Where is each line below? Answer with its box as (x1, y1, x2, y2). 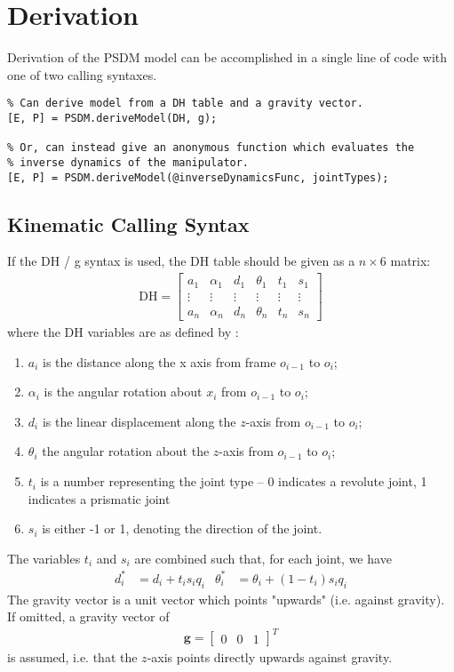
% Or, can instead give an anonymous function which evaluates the (7, 141, 415, 155)
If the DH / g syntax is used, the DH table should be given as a (7, 252, 355, 270)
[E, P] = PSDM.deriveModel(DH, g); (7, 111, 218, 124)
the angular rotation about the (42, 442, 210, 460)
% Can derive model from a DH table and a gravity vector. (7, 97, 363, 110)
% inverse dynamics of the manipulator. (7, 156, 250, 169)
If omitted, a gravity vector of (7, 607, 170, 626)
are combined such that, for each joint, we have (134, 548, 392, 567)
